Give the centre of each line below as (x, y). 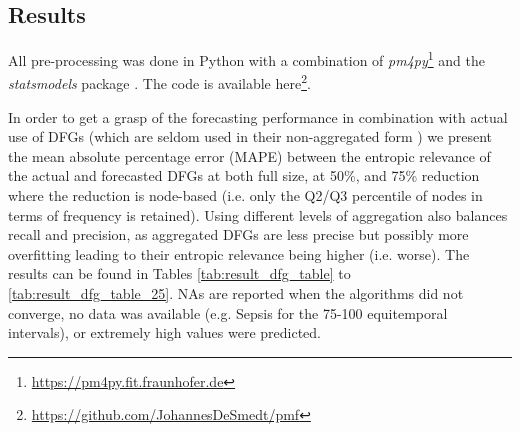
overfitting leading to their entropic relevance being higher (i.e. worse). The (239, 253)
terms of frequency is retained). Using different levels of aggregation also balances (258, 214)
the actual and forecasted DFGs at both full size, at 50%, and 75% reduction (244, 175)
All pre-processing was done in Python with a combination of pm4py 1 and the (246, 58)
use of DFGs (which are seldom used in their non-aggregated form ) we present (250, 136)
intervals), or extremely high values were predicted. (164, 332)
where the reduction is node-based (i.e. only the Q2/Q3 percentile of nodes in (245, 195)
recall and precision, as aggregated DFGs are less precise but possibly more (238, 234)
